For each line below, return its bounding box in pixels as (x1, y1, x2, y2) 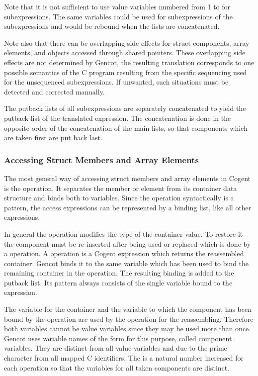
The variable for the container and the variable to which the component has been (4, 304, 252, 314)
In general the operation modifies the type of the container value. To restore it (4, 228, 243, 239)
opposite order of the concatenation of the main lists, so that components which (4, 122, 248, 133)
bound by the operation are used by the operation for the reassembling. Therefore (4, 313, 254, 324)
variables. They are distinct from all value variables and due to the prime (4, 343, 227, 353)
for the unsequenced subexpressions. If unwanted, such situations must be (4, 77, 229, 87)
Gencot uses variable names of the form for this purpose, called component (4, 333, 232, 343)
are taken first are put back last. (4, 132, 102, 143)
